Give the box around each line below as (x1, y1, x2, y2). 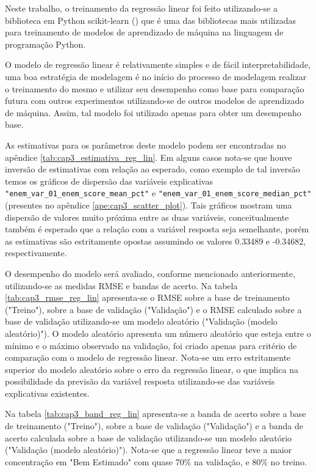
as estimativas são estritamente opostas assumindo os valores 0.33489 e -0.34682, (5, 234, 306, 247)
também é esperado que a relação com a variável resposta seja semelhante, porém (5, 223, 309, 235)
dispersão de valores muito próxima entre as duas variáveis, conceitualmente (5, 210, 289, 223)
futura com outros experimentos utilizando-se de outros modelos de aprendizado (5, 94, 304, 107)
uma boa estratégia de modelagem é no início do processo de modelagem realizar (5, 70, 307, 83)
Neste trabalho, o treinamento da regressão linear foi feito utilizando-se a (5, 2, 278, 14)
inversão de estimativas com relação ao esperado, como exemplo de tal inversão (5, 163, 300, 175)
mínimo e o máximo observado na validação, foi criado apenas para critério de (5, 339, 297, 352)
